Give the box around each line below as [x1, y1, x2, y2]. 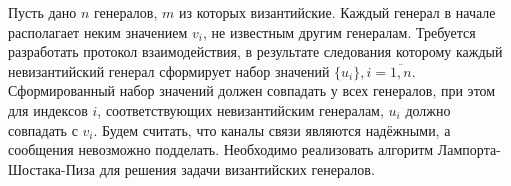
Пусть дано [8, 2, 77, 22]
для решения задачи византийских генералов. [99, 158, 375, 179]
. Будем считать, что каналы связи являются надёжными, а [93, 119, 451, 140]
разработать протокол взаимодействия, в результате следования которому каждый [8, 41, 503, 62]
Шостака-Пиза [8, 158, 96, 179]
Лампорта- [437, 139, 501, 160]
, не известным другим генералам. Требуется [203, 21, 476, 42]
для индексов [8, 99, 88, 120]
